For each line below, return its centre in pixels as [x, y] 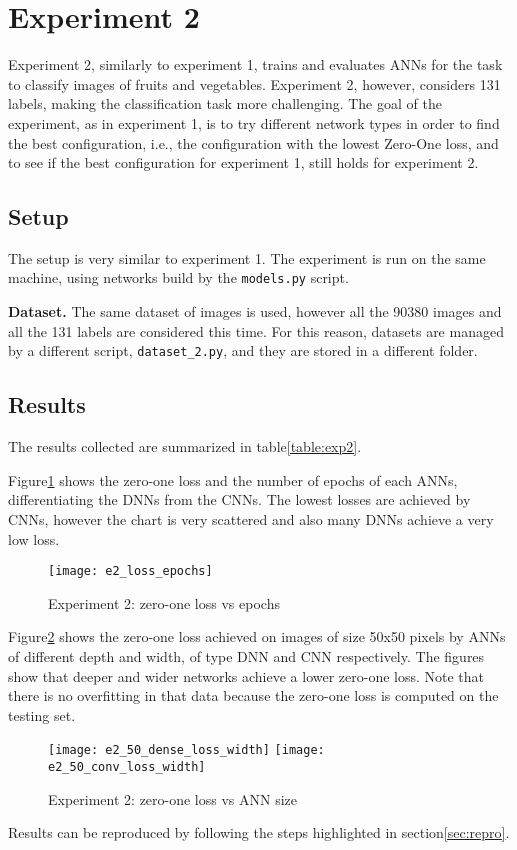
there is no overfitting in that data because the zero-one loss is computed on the [253, 695]
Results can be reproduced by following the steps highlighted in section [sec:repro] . [259, 832]
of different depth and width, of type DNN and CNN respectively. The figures [246, 656]
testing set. [42, 714]
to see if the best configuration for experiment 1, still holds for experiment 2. [243, 162]
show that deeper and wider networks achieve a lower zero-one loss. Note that [246, 675]
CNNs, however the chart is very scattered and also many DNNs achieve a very [251, 518]
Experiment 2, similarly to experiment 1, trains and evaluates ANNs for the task [255, 64]
